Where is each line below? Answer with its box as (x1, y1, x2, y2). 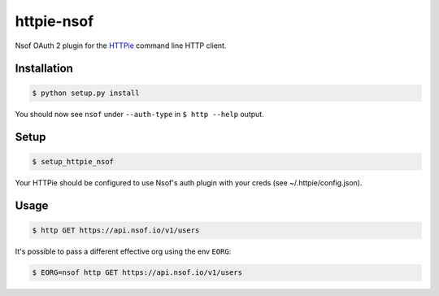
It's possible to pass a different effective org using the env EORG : (15, 246, 232, 256)
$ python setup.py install (32, 88, 140, 98)
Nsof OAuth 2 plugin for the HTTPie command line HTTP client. (15, 41, 227, 50)
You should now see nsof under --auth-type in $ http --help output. (15, 109, 264, 119)
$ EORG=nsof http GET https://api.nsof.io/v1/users (32, 268, 243, 277)
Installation (15, 62, 73, 76)
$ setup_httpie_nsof (32, 157, 114, 166)
